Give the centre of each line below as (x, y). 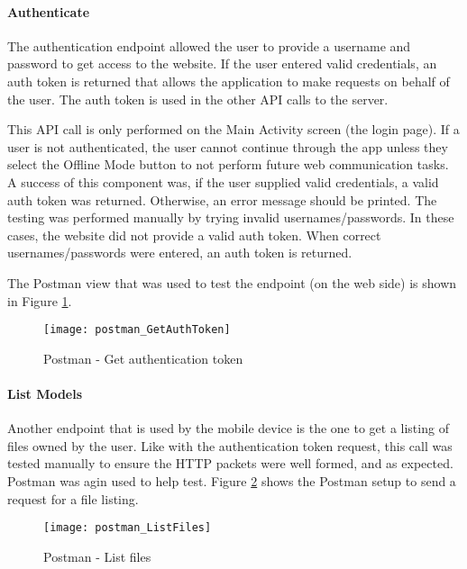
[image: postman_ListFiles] (128, 528)
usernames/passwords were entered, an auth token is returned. (180, 253)
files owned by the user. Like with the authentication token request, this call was (230, 445)
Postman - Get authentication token (143, 358)
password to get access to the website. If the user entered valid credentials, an (222, 63)
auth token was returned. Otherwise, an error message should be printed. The (222, 199)
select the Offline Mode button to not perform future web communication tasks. (228, 164)
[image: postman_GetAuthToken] (137, 330)
